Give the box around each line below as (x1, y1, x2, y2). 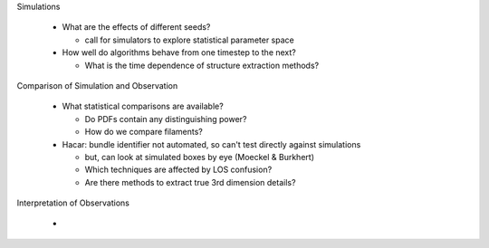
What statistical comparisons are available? (62, 100, 224, 112)
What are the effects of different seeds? (62, 22, 211, 33)
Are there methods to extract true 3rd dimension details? (84, 176, 296, 187)
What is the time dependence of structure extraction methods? (84, 60, 320, 71)
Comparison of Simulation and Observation (16, 80, 178, 91)
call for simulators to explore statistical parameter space (84, 34, 294, 45)
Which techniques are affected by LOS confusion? (84, 164, 273, 176)
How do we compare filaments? (84, 127, 204, 138)
